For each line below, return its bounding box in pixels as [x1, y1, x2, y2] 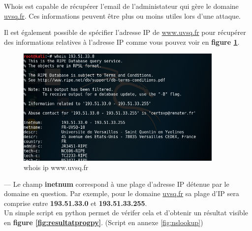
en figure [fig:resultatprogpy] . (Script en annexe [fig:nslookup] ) [4, 217, 203, 228]
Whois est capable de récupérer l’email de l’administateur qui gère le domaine [4, 1, 239, 11]
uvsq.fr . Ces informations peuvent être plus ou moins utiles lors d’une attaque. [4, 10, 241, 21]
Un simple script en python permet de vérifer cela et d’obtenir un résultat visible [4, 207, 248, 218]
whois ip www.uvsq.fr [24, 162, 89, 173]
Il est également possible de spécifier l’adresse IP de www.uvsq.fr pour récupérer [4, 27, 246, 37]
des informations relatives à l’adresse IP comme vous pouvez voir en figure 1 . [4, 36, 240, 47]
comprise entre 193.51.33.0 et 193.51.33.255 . [4, 198, 147, 208]
